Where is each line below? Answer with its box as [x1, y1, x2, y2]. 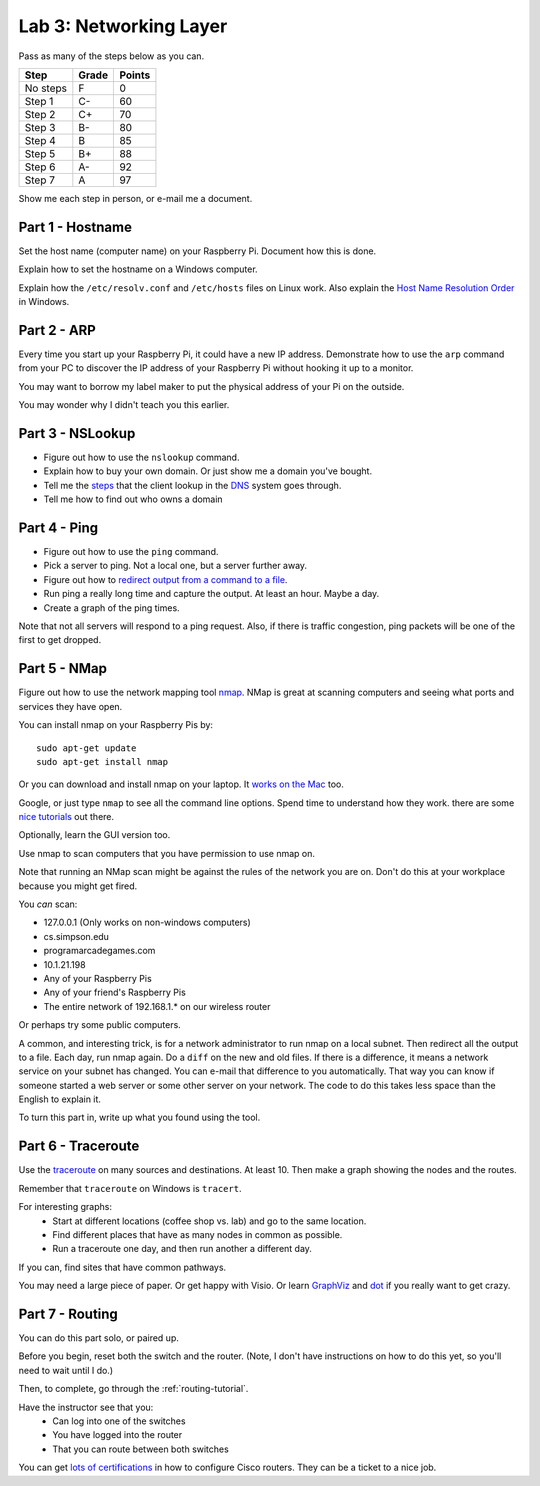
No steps [24, 81, 67, 95]
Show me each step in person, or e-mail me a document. [18, 192, 253, 204]
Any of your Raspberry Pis [43, 972, 152, 984]
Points [119, 68, 151, 82]
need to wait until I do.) [18, 1364, 114, 1376]
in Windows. [18, 296, 70, 308]
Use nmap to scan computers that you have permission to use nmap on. [18, 847, 315, 859]
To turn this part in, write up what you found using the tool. [18, 1111, 261, 1124]
